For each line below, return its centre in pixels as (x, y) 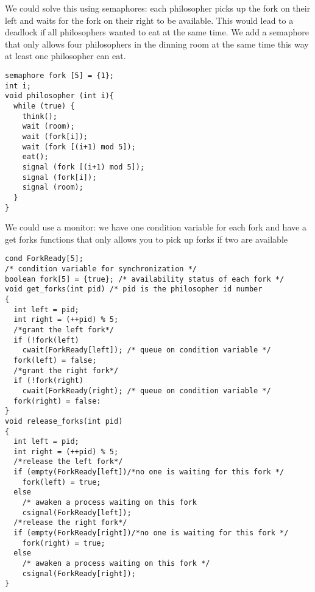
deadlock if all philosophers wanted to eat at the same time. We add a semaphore (157, 32)
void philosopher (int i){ (59, 96)
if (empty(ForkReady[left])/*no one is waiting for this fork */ (149, 472)
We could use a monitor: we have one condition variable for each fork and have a (156, 227)
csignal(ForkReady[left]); (77, 512)
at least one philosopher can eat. (65, 56)
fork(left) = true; (62, 482)
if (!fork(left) (46, 340)
